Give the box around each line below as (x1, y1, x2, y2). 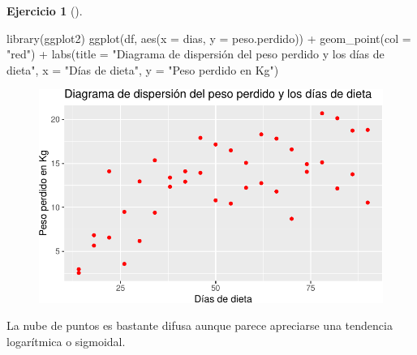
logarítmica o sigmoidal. (6, 332, 126, 349)
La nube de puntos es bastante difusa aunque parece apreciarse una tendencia (6, 317, 393, 334)
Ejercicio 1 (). (6, 2, 83, 19)
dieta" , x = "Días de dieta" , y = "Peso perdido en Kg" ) (6, 61, 279, 78)
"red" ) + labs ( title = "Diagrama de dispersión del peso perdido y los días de (6, 45, 385, 62)
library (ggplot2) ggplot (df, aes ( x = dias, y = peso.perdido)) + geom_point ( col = (6, 29, 411, 46)
